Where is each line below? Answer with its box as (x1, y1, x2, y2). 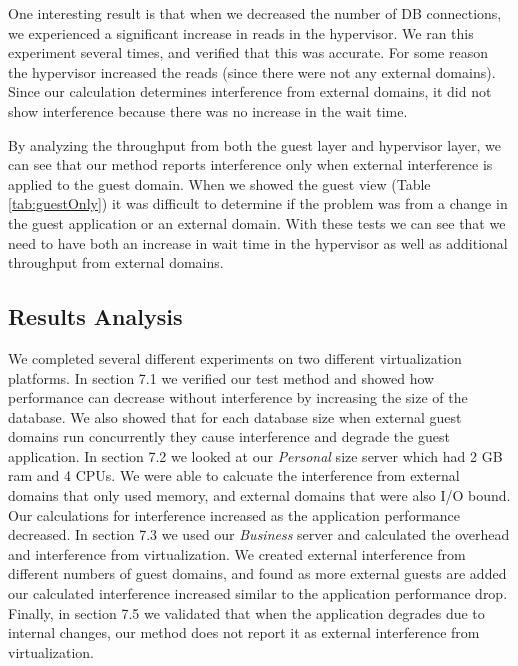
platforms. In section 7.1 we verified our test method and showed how (8, 367, 435, 388)
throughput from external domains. (8, 252, 224, 273)
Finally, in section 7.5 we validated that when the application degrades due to (8, 602, 485, 623)
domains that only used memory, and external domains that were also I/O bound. (8, 485, 511, 506)
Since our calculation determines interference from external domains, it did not (8, 81, 492, 102)
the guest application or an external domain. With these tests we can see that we (8, 212, 506, 233)
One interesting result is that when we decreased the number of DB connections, (8, 3, 502, 23)
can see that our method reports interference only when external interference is (8, 154, 493, 175)
